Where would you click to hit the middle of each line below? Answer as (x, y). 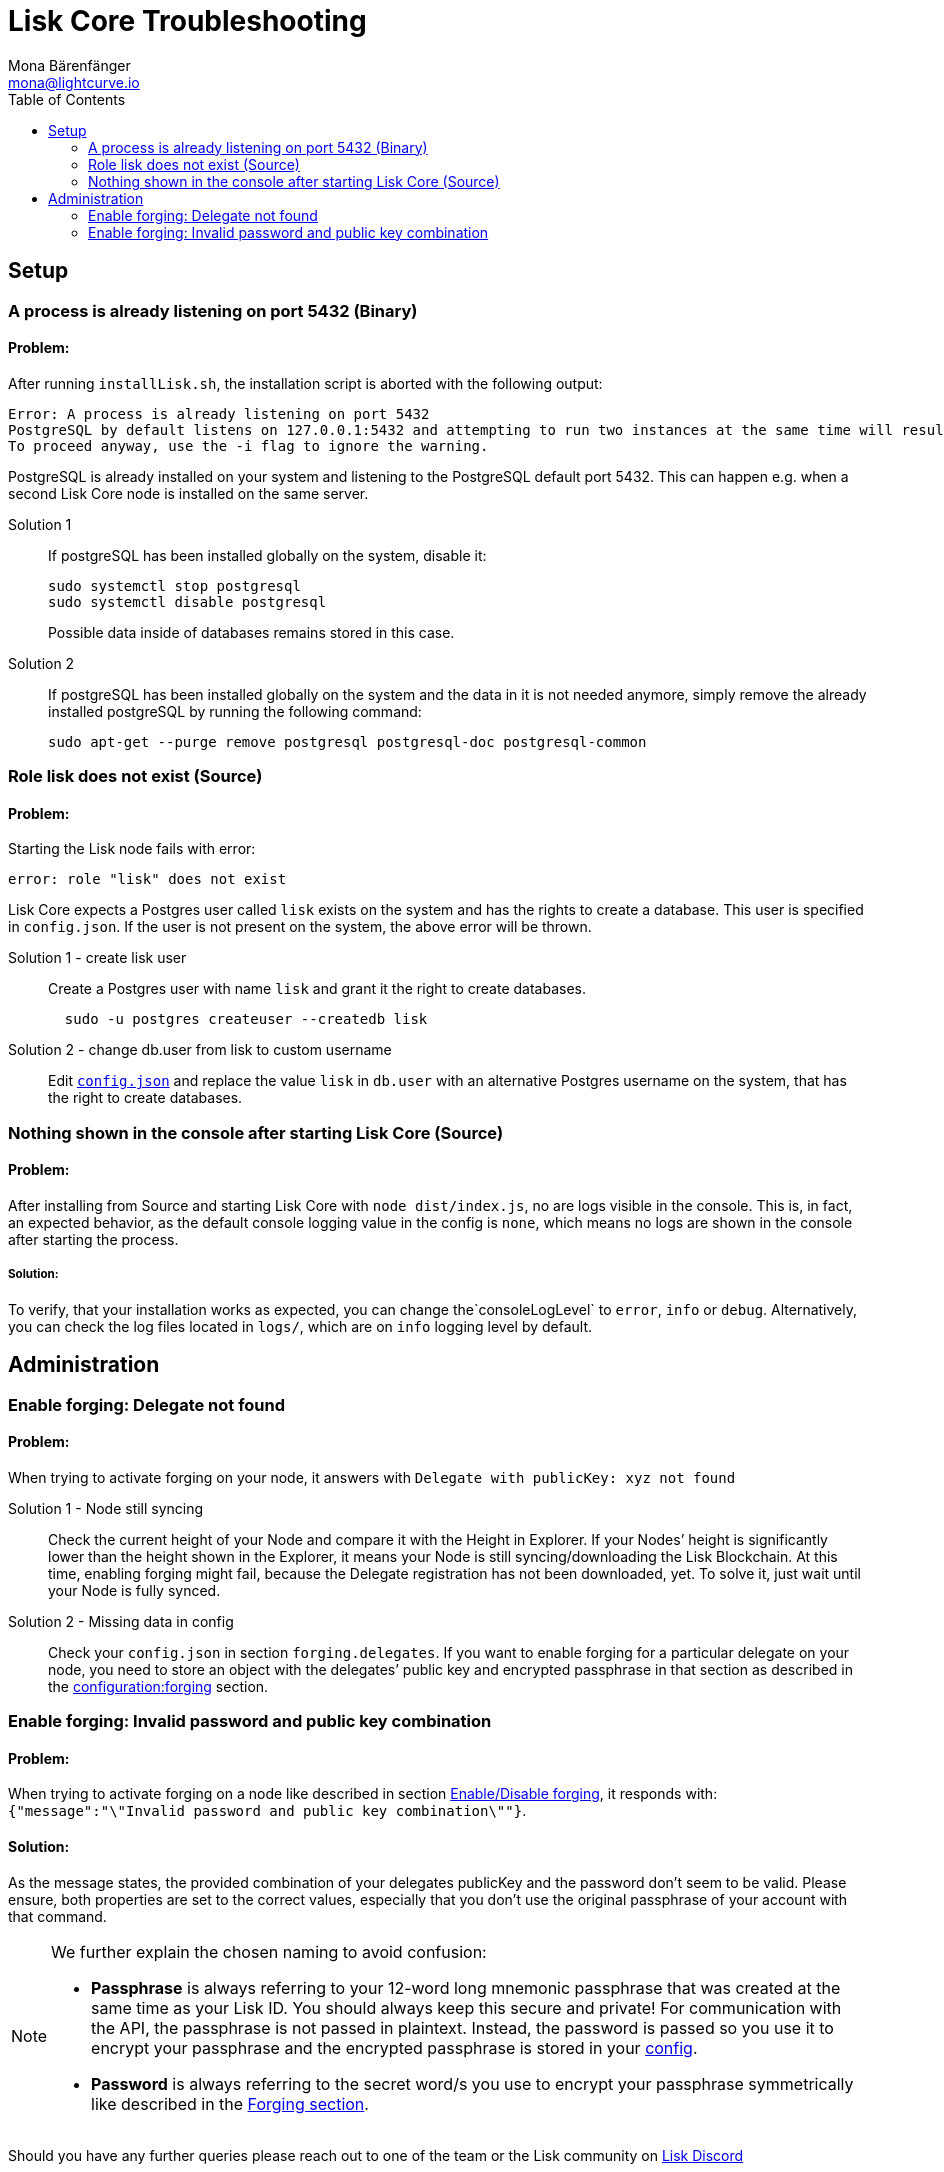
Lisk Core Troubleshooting (187, 21)
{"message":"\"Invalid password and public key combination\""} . (267, 1811)
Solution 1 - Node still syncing (106, 1508)
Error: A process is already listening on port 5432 (219, 413)
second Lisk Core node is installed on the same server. (188, 493)
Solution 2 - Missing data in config (121, 1621)
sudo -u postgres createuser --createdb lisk (246, 1019)
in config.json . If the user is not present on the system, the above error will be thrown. (300, 927)
